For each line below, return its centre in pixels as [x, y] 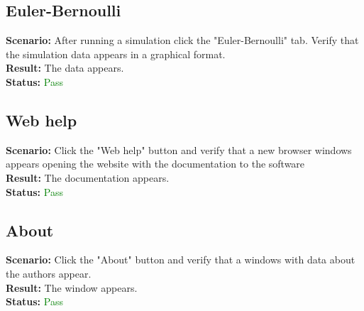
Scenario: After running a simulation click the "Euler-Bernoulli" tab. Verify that [182, 40]
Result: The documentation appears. [88, 177]
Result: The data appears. [65, 68]
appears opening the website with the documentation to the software [155, 164]
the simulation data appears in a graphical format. [116, 54]
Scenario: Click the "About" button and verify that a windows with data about [181, 260]
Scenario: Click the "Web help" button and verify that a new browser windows [179, 149]
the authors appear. [49, 273]
